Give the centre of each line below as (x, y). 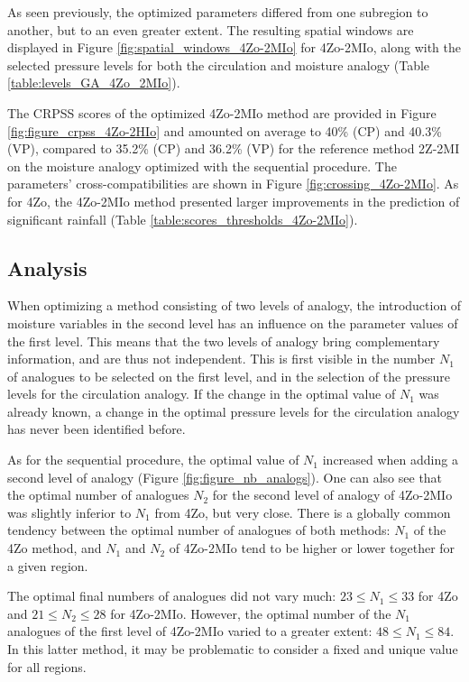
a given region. (48, 565)
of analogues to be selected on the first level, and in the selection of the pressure (229, 376)
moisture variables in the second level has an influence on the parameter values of (233, 323)
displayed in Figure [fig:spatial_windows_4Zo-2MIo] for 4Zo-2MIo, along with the (234, 47)
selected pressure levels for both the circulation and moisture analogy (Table (219, 65)
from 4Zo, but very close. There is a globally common (303, 512)
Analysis (47, 267)
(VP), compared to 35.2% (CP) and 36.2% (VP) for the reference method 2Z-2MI (234, 148)
